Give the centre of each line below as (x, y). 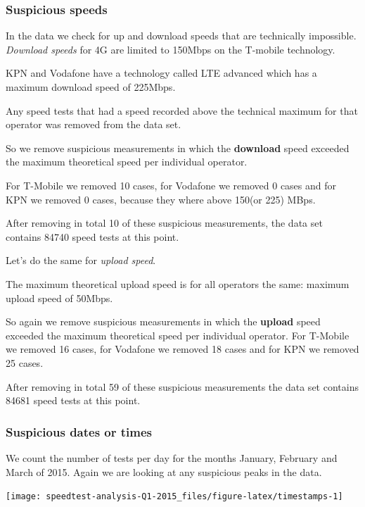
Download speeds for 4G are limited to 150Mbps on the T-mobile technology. (171, 49)
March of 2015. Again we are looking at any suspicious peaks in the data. (164, 471)
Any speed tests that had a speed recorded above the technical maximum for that (182, 110)
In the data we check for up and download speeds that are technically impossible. (181, 36)
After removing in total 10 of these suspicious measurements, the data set (164, 223)
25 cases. (25, 362)
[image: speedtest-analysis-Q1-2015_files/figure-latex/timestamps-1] (174, 497)
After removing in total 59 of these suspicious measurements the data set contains (182, 386)
